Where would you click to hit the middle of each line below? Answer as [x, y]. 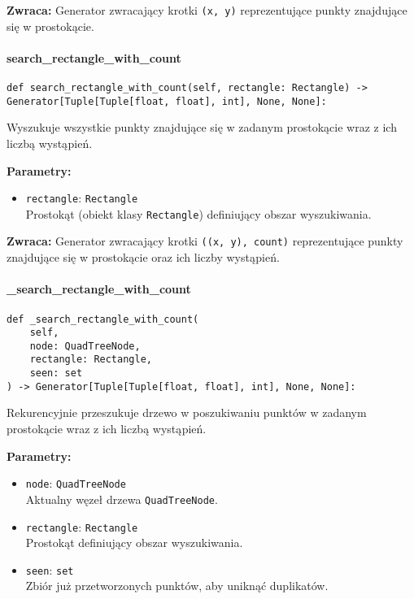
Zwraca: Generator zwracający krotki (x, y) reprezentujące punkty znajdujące [207, 10]
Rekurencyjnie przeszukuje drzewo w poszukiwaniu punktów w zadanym [187, 412]
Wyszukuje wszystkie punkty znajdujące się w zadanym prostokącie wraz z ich [202, 127]
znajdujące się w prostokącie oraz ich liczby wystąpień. [143, 257]
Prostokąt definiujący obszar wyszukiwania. [134, 543]
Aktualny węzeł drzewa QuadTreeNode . [122, 499]
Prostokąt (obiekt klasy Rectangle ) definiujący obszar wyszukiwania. [198, 213]
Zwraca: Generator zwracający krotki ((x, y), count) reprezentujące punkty [205, 241]
